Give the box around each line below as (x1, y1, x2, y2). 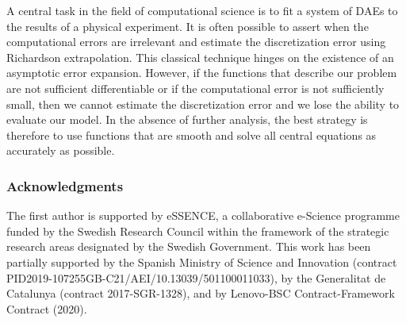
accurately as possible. (6, 142, 115, 159)
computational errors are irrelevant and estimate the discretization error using (6, 33, 386, 50)
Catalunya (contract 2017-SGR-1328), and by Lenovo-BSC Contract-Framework (6, 285, 395, 302)
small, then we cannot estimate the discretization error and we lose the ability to (6, 95, 400, 112)
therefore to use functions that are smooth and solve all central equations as (6, 126, 377, 143)
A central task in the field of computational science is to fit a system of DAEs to (6, 2, 398, 18)
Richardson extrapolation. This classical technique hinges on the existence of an (6, 48, 394, 65)
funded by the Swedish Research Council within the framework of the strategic (6, 222, 389, 239)
